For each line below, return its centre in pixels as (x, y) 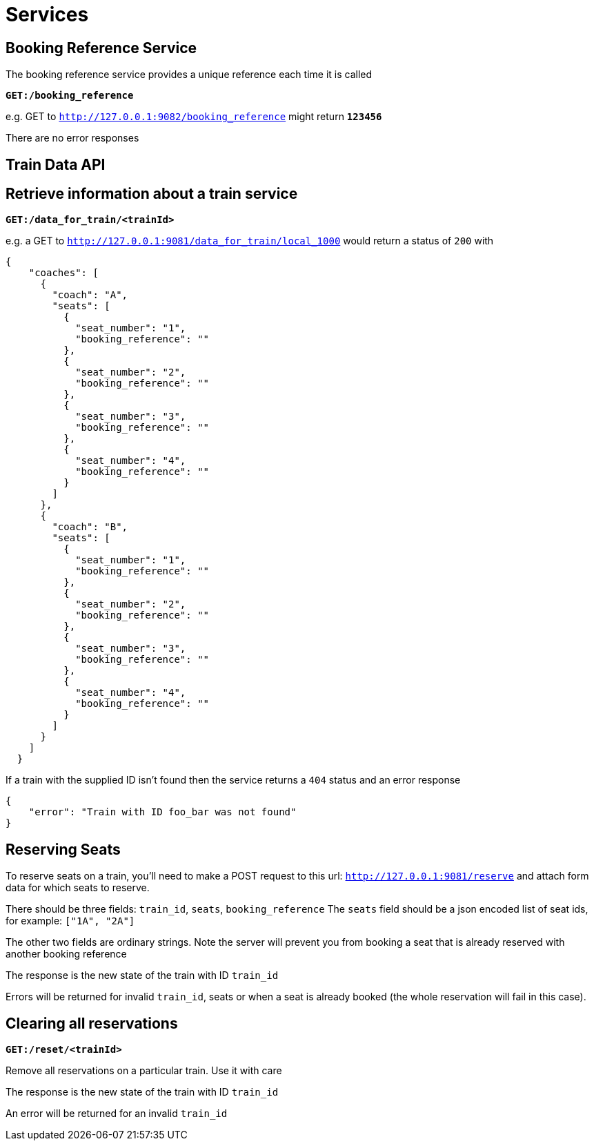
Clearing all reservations (92, 1023)
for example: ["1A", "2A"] (70, 921)
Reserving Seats (63, 849)
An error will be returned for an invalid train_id (117, 1114)
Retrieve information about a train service (152, 194)
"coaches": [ (63, 273)
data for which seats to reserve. (78, 888)
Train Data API (56, 164)
